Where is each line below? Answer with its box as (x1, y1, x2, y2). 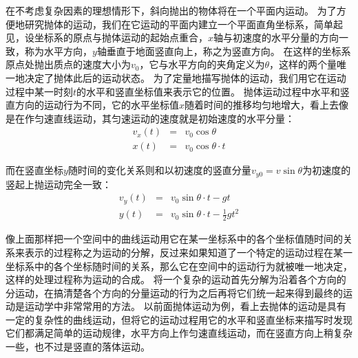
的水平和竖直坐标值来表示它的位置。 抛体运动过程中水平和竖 (76, 84, 350, 98)
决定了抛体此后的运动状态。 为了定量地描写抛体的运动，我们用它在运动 (24, 70, 346, 85)
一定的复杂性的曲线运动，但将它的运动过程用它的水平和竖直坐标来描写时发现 (6, 312, 352, 326)
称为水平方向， (24, 43, 92, 58)
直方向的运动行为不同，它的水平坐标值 (6, 98, 179, 112)
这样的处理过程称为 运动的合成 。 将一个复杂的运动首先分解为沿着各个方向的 (6, 272, 346, 287)
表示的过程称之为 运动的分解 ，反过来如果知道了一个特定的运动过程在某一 (24, 245, 352, 259)
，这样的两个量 (269, 57, 337, 71)
